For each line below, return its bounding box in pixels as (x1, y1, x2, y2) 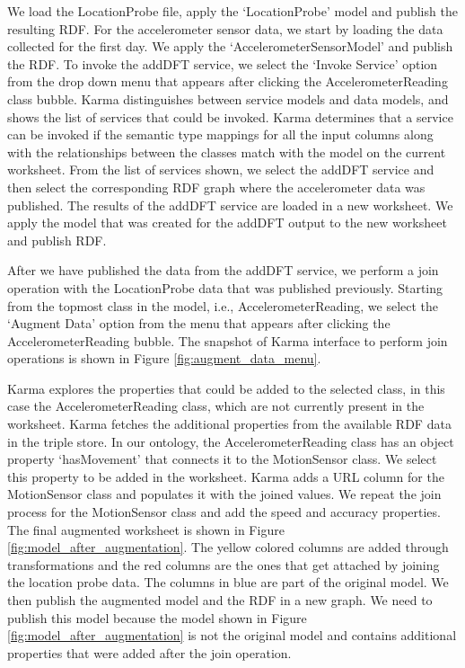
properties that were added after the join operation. (7, 643, 292, 662)
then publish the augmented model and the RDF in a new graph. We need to (7, 591, 433, 609)
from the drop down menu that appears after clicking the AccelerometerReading (7, 72, 448, 91)
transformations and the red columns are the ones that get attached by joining (7, 555, 440, 574)
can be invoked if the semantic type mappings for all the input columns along (7, 125, 434, 144)
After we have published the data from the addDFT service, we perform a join (7, 261, 439, 280)
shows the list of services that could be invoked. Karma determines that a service (7, 107, 453, 126)
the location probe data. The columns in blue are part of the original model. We (7, 573, 449, 592)
